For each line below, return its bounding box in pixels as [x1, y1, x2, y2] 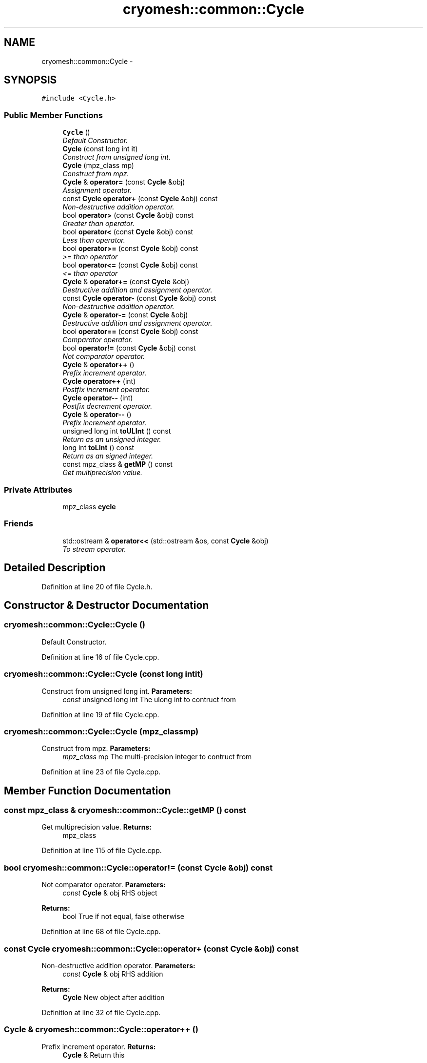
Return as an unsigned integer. [62, 435, 161, 444]
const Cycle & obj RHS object [62, 889, 157, 897]
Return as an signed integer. [62, 452, 154, 460]
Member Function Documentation [4, 784, 171, 797]
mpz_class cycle [62, 502, 116, 511]
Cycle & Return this [62, 1050, 125, 1059]
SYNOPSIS [4, 74, 57, 86]
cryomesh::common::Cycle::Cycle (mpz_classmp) [4, 726, 199, 736]
